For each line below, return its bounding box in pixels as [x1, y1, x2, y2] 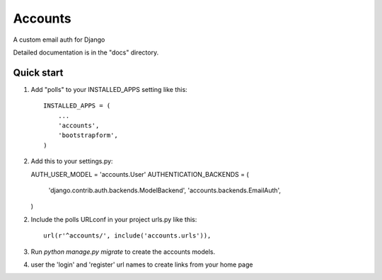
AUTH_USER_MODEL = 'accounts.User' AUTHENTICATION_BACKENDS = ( [30, 170, 249, 178]
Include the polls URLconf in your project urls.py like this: [30, 215, 197, 223]
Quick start [13, 66, 64, 78]
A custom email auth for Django [13, 35, 105, 44]
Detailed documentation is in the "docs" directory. [13, 48, 159, 57]
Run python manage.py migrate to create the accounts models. [30, 247, 216, 256]
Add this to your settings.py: [30, 157, 113, 165]
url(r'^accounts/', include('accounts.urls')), [43, 232, 212, 240]
